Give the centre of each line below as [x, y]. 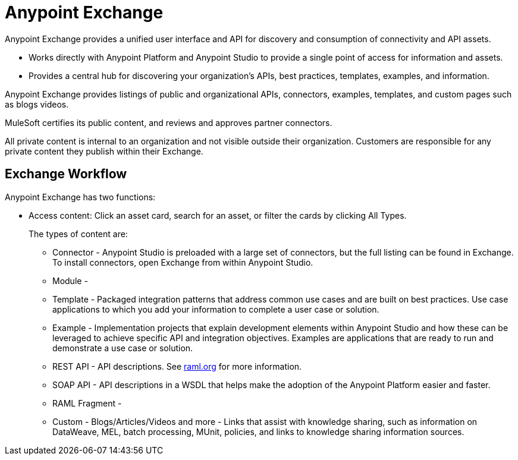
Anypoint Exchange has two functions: [80, 197]
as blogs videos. [37, 104]
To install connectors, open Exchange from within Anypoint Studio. [183, 262]
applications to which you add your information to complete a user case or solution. [216, 309]
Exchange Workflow [66, 174]
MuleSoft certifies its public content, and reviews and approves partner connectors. [169, 122]
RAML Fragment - [87, 403]
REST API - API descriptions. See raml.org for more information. [177, 366]
